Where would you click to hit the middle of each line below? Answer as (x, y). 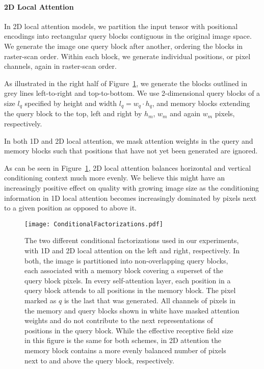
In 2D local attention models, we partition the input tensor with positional (121, 26)
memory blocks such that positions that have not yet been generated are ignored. (131, 151)
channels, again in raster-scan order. (60, 66)
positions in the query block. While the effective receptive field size (129, 330)
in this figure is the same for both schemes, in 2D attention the (123, 340)
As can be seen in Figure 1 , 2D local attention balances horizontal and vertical (128, 167)
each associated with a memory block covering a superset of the (124, 270)
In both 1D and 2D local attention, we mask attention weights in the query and (129, 140)
